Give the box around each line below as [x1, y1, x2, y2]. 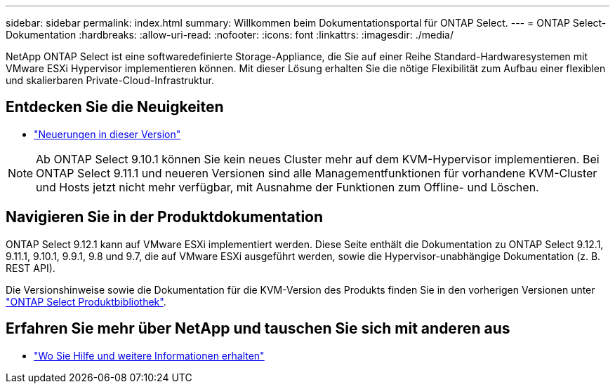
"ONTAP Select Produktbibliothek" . [6, 295, 166, 308]
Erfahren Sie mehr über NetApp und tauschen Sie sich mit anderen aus [6, 320, 510, 338]
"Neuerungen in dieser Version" [34, 128, 181, 140]
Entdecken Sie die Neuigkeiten [6, 98, 224, 116]
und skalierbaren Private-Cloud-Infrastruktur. [6, 74, 214, 86]
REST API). [6, 261, 55, 274]
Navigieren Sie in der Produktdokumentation [6, 208, 324, 226]
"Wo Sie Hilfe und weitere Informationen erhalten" [34, 349, 265, 362]
